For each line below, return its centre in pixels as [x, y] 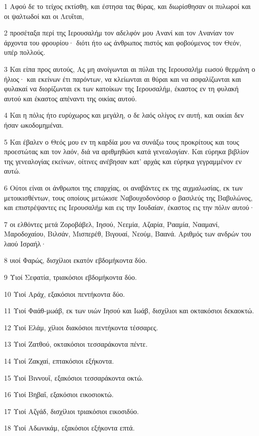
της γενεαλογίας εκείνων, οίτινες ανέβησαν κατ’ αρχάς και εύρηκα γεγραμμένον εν [123, 161]
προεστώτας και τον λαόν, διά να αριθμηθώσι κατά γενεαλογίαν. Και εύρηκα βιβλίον [127, 151]
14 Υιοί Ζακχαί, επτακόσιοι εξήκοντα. [59, 361]
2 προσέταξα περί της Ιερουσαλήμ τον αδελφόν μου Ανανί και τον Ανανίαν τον [119, 33]
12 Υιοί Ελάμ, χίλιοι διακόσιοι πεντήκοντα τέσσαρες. [81, 327]
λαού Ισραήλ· [25, 243]
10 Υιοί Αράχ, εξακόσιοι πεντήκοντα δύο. [65, 294]
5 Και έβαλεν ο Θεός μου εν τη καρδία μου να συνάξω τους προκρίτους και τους [122, 141]
